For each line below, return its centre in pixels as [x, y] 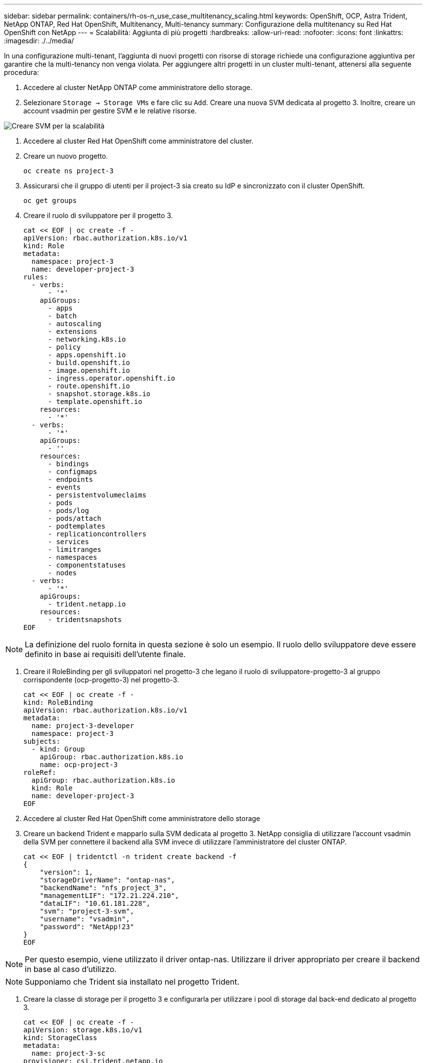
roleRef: [40, 772]
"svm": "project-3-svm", [87, 911]
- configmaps [72, 472]
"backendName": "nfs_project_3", [103, 888]
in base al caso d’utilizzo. [71, 969]
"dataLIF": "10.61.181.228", [95, 903]
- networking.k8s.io [87, 339]
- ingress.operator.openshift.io [111, 378]
